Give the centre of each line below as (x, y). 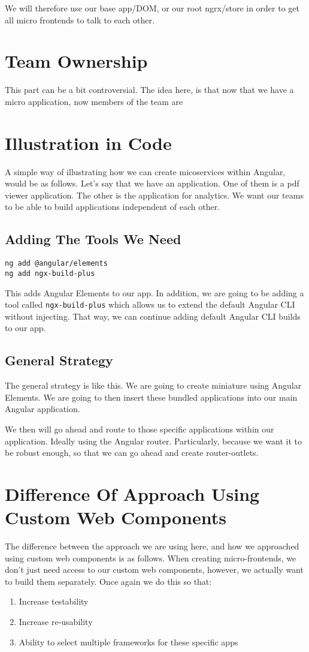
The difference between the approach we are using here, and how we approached (152, 546)
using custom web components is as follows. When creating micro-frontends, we (151, 558)
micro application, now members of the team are (94, 101)
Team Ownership (76, 61)
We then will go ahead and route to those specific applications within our (140, 429)
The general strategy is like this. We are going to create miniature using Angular (153, 385)
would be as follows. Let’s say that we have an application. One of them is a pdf (152, 183)
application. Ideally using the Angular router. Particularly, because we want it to (154, 441)
